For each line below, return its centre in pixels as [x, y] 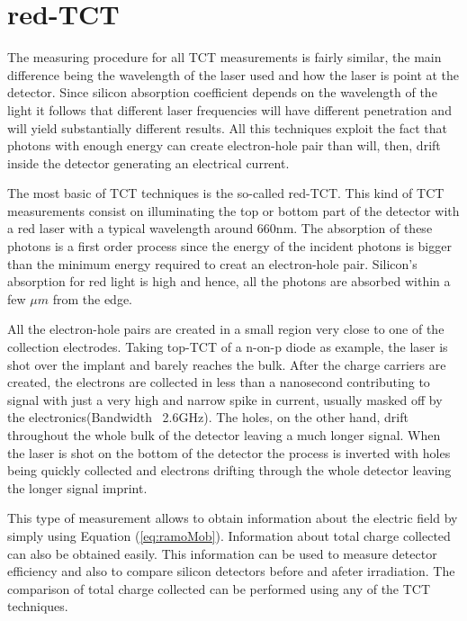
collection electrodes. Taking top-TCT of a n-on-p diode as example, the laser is [228, 347]
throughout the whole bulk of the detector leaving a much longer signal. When [224, 435]
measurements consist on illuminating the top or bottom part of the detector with [233, 210]
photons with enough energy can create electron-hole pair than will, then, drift [224, 145]
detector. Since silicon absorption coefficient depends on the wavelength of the [222, 92]
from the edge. [93, 298]
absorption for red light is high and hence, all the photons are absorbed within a [229, 281]
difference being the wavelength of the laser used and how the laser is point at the [233, 74]
